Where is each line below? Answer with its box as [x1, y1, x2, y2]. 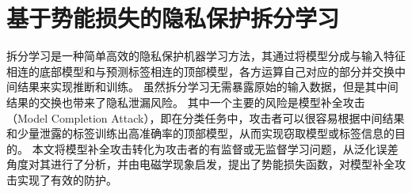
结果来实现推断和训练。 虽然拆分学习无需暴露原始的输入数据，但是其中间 [17, 78, 399, 95]
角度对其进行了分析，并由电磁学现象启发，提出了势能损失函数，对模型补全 [6, 156, 395, 172]
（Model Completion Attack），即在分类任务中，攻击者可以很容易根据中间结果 [6, 109, 405, 126]
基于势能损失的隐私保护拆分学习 [6, 2, 340, 34]
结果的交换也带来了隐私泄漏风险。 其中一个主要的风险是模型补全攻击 [6, 93, 365, 110]
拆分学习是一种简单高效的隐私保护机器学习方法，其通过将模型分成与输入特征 [6, 47, 406, 64]
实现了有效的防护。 [17, 171, 117, 187]
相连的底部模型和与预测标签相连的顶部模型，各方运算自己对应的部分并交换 [6, 62, 395, 79]
